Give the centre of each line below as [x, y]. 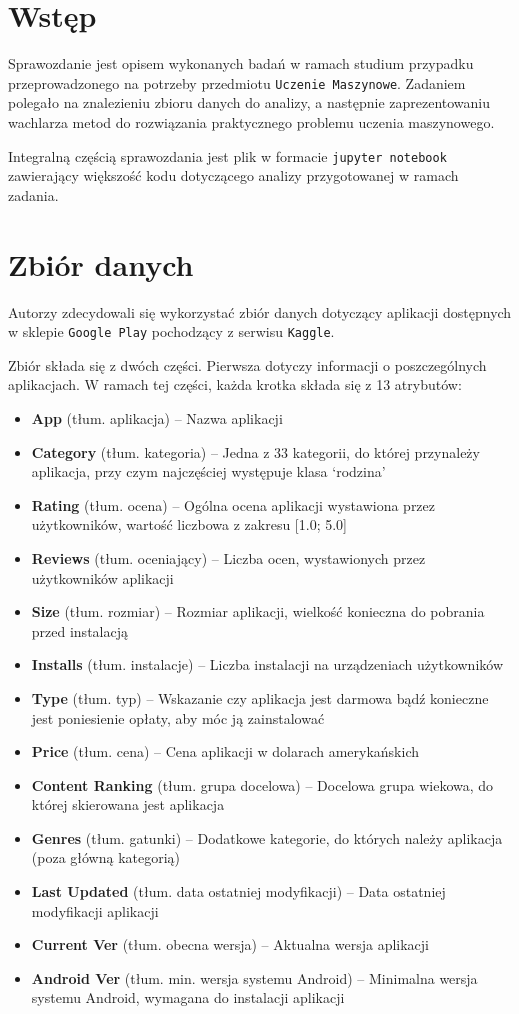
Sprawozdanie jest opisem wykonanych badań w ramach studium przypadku [241, 63]
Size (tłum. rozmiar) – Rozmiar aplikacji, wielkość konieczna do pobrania [258, 611]
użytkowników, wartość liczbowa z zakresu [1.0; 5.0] [189, 524]
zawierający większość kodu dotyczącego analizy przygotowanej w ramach [233, 175]
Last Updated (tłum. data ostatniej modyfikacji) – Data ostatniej [238, 891]
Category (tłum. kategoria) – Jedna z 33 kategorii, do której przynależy [255, 451]
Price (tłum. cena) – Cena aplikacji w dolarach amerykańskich [225, 751]
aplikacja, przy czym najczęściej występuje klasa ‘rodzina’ [208, 471]
